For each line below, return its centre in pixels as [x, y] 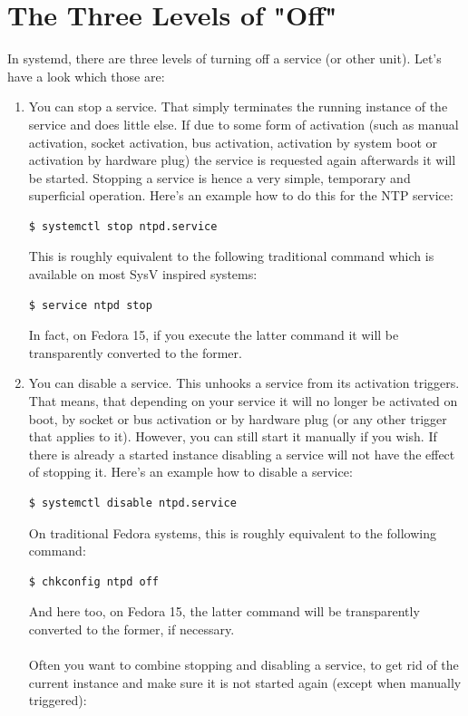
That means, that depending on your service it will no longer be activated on [243, 401]
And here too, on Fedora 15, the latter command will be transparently [224, 611]
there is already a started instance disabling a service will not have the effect [242, 454]
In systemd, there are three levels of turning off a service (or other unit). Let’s [224, 58]
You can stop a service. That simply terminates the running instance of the [238, 106]
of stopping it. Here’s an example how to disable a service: [190, 472]
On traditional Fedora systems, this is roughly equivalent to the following [232, 532]
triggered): [58, 700]
